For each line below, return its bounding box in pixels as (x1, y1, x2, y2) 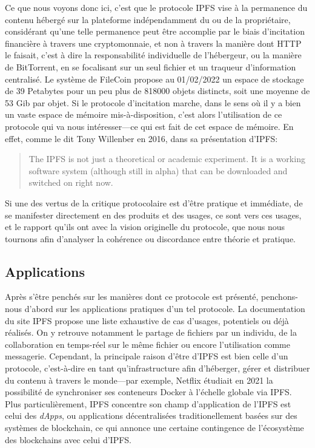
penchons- (261, 290, 298, 303)
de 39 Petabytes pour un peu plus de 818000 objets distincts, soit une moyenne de (5, 84, 310, 97)
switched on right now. (28, 176, 113, 189)
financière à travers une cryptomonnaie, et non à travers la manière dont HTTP (5, 36, 302, 49)
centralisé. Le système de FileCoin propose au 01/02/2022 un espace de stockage (5, 72, 304, 85)
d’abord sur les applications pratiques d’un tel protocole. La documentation (24, 302, 305, 315)
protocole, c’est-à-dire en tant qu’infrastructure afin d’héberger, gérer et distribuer (5, 362, 310, 375)
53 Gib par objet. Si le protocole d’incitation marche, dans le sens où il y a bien (5, 96, 301, 109)
